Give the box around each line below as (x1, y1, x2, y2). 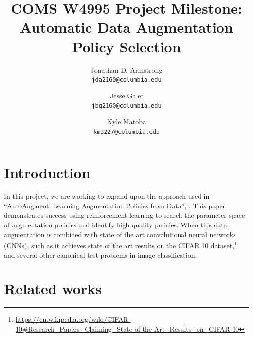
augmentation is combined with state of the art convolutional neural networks (4, 229, 236, 239)
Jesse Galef (110, 90, 143, 100)
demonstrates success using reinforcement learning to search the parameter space (4, 210, 245, 220)
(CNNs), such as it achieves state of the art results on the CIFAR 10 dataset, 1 (4, 239, 237, 250)
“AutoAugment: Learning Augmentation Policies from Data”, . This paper (4, 200, 226, 210)
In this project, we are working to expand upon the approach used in (4, 191, 210, 201)
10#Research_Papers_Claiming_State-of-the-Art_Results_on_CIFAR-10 (15, 323, 239, 334)
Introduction (4, 163, 90, 183)
